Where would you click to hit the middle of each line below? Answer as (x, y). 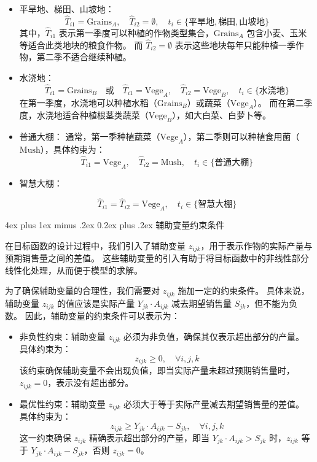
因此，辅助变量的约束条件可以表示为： (102, 316)
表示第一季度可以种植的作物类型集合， (136, 33)
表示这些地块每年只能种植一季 (235, 44)
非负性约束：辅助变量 (62, 336)
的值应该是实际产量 (96, 303)
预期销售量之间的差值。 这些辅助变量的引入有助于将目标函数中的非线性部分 (157, 258)
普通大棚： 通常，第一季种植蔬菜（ (90, 137)
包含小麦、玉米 (277, 33)
